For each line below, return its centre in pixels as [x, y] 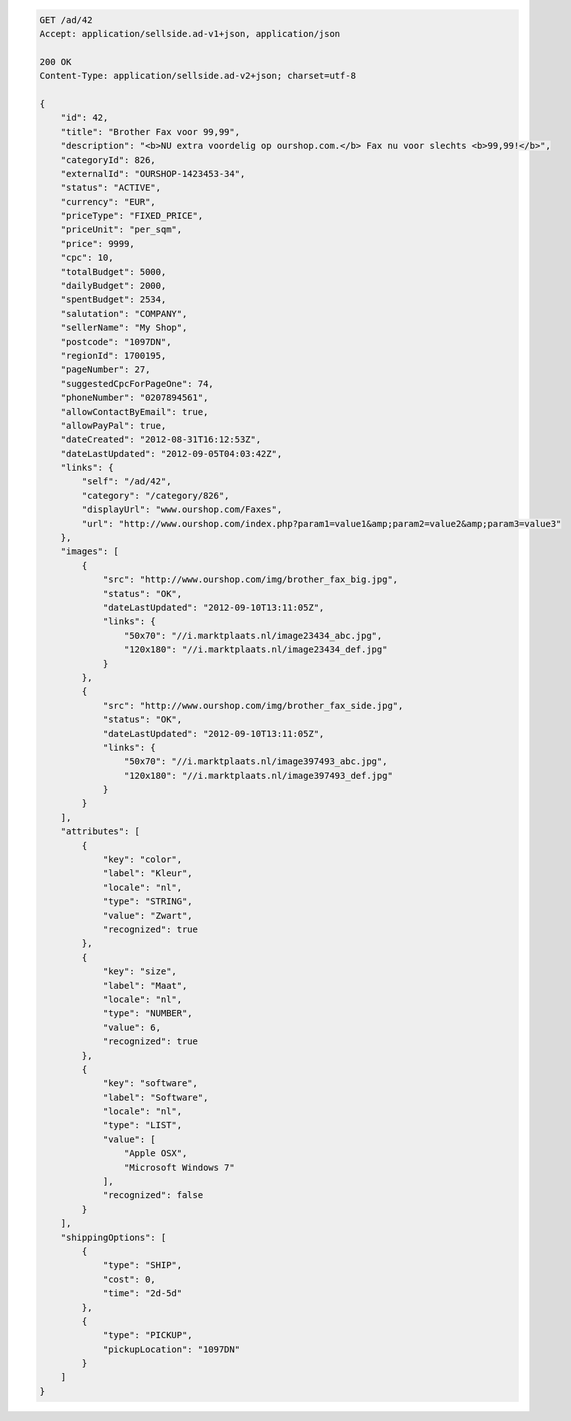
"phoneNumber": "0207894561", [134, 398]
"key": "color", [142, 859]
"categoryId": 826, [108, 159]
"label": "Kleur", [148, 873]
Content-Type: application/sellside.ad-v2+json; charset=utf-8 [198, 76]
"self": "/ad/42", [126, 481]
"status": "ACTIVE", [111, 188]
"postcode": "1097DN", [116, 341]
